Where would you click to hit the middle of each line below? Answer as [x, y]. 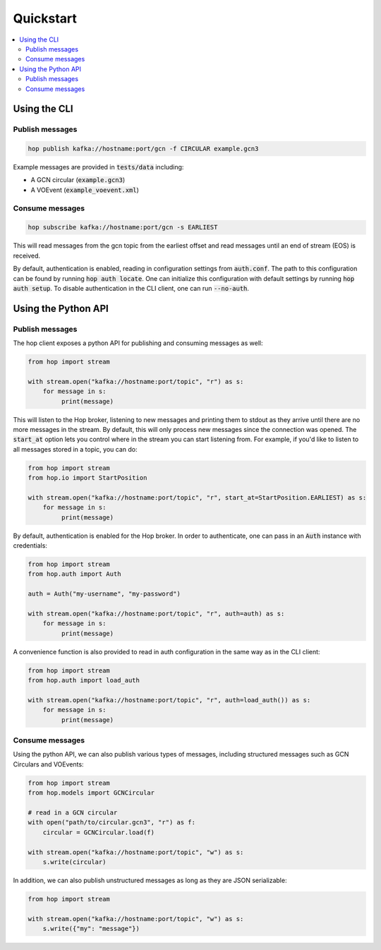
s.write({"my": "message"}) [91, 929]
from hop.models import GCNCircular [91, 793]
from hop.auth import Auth [74, 574]
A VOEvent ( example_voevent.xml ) [85, 190]
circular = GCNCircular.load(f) [99, 832]
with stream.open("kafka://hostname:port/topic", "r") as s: [136, 381]
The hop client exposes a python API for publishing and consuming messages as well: [138, 343]
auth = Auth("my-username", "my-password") [104, 594]
